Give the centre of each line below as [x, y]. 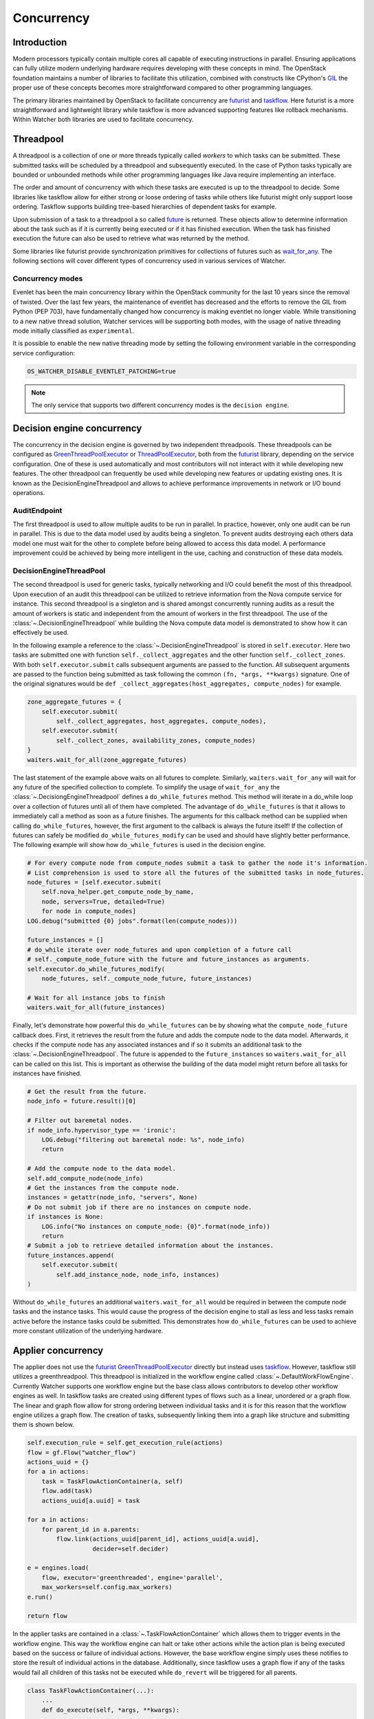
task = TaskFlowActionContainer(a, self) [112, 1481]
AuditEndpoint [37, 510]
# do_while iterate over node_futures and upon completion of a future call [159, 950]
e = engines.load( [58, 1568]
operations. [29, 492]
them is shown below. [44, 1425]
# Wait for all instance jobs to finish [96, 998]
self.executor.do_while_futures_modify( [96, 969]
